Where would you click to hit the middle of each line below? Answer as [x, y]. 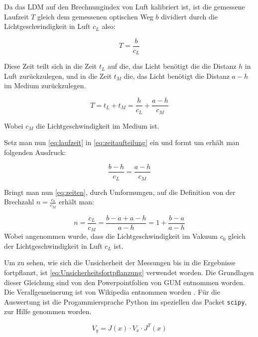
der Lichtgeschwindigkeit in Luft [53, 246]
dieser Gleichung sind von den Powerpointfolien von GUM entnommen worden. [125, 282]
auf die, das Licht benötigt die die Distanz [172, 66]
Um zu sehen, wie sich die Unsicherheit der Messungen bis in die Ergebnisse [120, 262]
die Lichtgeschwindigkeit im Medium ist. [98, 125]
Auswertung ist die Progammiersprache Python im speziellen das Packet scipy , [126, 301]
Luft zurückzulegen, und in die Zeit [58, 76]
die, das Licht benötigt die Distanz [177, 76]
